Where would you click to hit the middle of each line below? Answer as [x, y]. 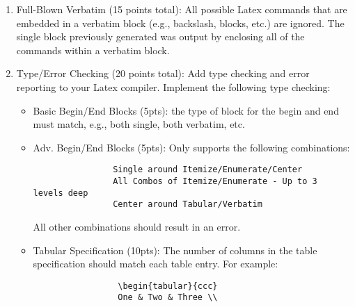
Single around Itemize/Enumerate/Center [208, 170]
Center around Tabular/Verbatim [188, 205]
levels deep [61, 193]
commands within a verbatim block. [93, 50]
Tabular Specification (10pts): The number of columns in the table [175, 250]
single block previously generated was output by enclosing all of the [160, 36]
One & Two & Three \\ [168, 298]
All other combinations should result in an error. [137, 226]
